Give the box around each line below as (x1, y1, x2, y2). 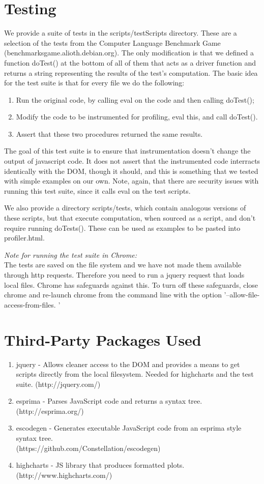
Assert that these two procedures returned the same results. (16, 128, 203, 139)
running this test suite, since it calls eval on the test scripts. (4, 185, 191, 196)
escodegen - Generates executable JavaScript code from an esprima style (16, 422, 242, 433)
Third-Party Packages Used (4, 329, 201, 350)
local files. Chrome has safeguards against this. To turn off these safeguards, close (4, 279, 258, 290)
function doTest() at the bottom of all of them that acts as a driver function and (4, 57, 256, 68)
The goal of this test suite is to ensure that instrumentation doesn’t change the (4, 145, 251, 156)
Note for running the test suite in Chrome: (4, 249, 137, 260)
